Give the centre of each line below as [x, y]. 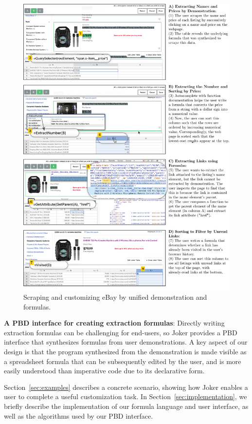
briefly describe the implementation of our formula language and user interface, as [126, 406]
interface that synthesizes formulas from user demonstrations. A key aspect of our [126, 342]
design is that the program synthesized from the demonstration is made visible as [125, 352]
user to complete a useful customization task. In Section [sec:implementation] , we [126, 396]
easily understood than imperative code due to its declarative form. [104, 371]
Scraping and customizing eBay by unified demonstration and [115, 297]
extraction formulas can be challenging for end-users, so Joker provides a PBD [121, 332]
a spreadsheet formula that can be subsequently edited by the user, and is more [123, 361]
